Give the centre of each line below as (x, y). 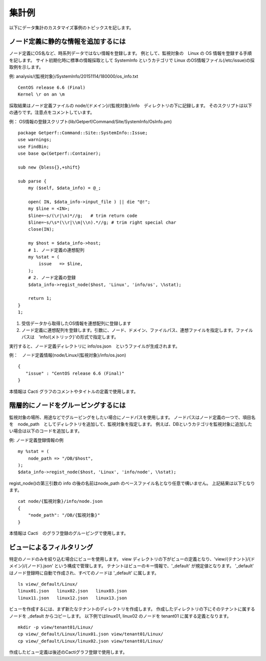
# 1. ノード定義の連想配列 (56, 250)
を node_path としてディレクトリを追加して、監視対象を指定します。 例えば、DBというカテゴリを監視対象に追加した (131, 424)
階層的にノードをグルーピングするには (67, 405)
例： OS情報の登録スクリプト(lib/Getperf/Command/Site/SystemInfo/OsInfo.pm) (90, 121)
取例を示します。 (26, 67)
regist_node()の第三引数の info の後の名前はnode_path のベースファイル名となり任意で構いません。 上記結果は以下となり (132, 483)
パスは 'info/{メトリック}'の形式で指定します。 (70, 337)
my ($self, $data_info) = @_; (64, 188)
